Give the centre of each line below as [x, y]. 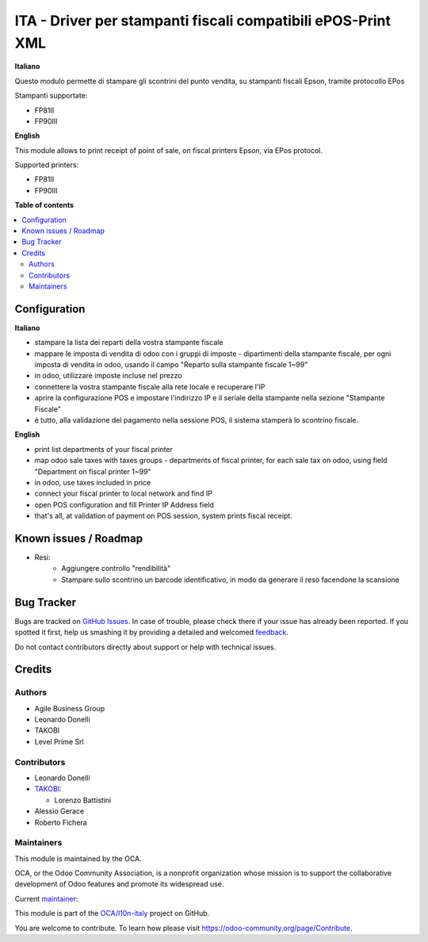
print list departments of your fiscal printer [104, 449]
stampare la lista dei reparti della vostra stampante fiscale [129, 343]
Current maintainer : [46, 898]
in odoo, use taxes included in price [93, 482]
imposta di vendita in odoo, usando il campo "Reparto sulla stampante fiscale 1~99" [171, 365]
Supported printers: [47, 165]
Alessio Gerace [59, 811]
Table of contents [44, 205]
